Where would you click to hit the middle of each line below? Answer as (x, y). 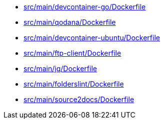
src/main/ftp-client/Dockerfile (72, 53)
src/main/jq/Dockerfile (60, 68)
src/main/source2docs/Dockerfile (79, 99)
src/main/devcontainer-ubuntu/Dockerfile (92, 38)
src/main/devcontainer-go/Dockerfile (85, 7)
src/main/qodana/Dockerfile (70, 22)
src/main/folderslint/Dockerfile (74, 84)
